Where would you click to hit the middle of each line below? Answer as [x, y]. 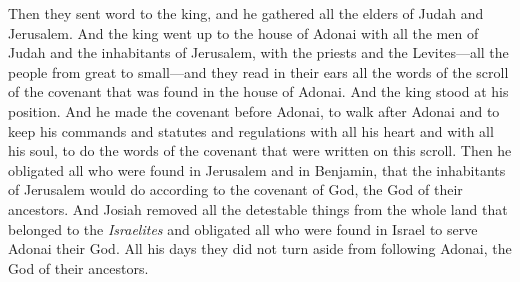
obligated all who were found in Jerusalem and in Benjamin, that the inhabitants [257, 169]
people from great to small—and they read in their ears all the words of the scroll [258, 71]
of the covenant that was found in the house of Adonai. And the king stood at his [258, 91]
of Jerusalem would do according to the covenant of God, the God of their [235, 189]
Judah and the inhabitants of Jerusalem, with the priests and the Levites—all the [258, 52]
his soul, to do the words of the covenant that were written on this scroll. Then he [260, 150]
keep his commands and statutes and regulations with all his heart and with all [251, 130]
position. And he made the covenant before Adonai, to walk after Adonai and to [254, 110]
